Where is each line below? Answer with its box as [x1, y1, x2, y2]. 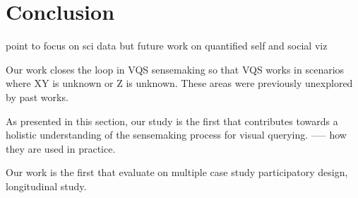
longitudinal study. [6, 178, 87, 193]
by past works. [6, 89, 68, 104]
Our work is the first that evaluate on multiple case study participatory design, [6, 165, 348, 180]
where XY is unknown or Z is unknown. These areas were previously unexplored [6, 76, 353, 91]
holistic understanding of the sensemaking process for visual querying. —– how [6, 127, 347, 142]
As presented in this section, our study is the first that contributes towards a [6, 113, 338, 128]
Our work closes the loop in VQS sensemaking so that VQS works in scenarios [6, 62, 345, 76]
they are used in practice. [6, 141, 116, 156]
